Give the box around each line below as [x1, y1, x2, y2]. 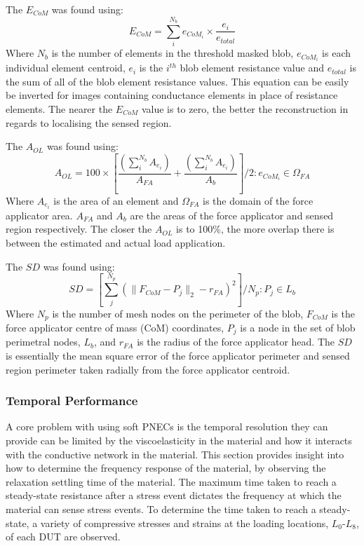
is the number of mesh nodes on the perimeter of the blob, [52, 306, 304, 320]
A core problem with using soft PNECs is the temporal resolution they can [6, 419, 328, 434]
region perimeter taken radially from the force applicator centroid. [6, 362, 290, 376]
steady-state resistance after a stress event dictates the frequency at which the [6, 488, 342, 503]
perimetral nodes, [6, 334, 81, 349]
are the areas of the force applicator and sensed [130, 207, 334, 222]
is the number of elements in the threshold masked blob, [51, 46, 294, 60]
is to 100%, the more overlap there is [176, 221, 335, 236]
